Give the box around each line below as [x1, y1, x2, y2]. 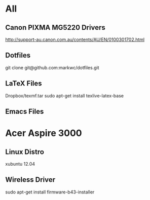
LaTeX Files [5, 79, 42, 88]
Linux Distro [5, 147, 45, 156]
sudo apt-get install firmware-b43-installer [5, 189, 95, 195]
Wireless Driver [5, 175, 56, 184]
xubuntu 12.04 [5, 161, 35, 167]
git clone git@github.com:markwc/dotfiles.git [5, 64, 99, 71]
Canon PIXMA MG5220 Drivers [5, 23, 105, 32]
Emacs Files [5, 107, 44, 116]
